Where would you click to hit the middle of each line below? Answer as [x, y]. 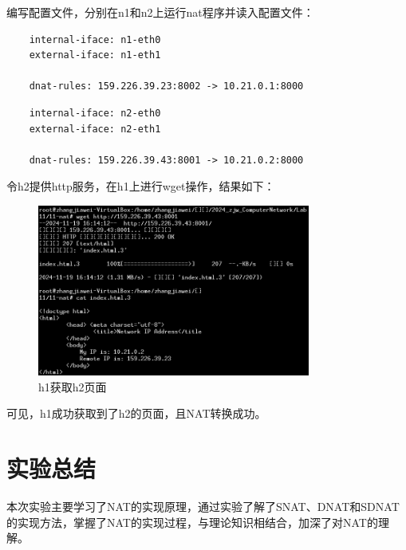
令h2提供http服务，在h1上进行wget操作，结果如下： [141, 186]
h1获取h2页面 [73, 386]
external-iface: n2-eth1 [95, 129]
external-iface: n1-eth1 [95, 55]
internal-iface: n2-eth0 [95, 113]
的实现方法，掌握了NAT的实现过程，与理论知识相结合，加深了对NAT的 [192, 522]
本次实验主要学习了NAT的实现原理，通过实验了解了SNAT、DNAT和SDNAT [203, 507]
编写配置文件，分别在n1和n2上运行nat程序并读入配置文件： [160, 12]
